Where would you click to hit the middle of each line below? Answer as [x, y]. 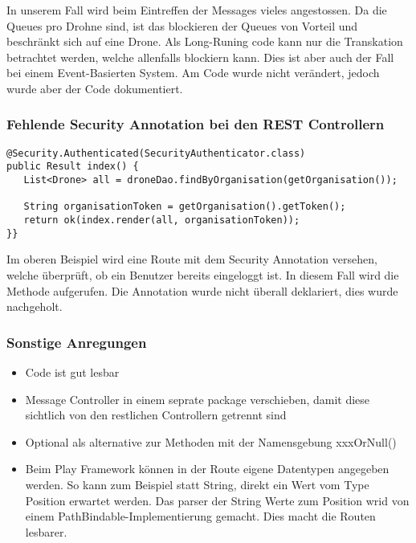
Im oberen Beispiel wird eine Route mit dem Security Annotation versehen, [192, 259]
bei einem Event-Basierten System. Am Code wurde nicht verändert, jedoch [193, 73]
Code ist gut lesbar [72, 372]
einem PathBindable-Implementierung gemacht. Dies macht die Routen [200, 516]
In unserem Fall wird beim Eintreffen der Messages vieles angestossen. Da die [197, 10]
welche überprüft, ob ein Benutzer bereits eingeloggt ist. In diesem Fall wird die [203, 274]
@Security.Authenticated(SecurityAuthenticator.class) [156, 153]
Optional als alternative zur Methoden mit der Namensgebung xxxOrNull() [211, 441]
